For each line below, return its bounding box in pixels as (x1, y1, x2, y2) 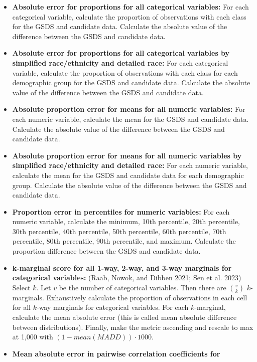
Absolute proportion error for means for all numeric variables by (12, 150, 242, 160)
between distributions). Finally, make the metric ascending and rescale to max (12, 321, 253, 332)
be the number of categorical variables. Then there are (59, 282, 226, 292)
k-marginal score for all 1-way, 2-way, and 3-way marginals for (12, 262, 232, 273)
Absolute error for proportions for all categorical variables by (12, 48, 230, 58)
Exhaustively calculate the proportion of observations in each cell (46, 292, 247, 302)
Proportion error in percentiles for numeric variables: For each (12, 206, 230, 217)
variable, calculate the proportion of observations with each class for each (12, 67, 238, 78)
